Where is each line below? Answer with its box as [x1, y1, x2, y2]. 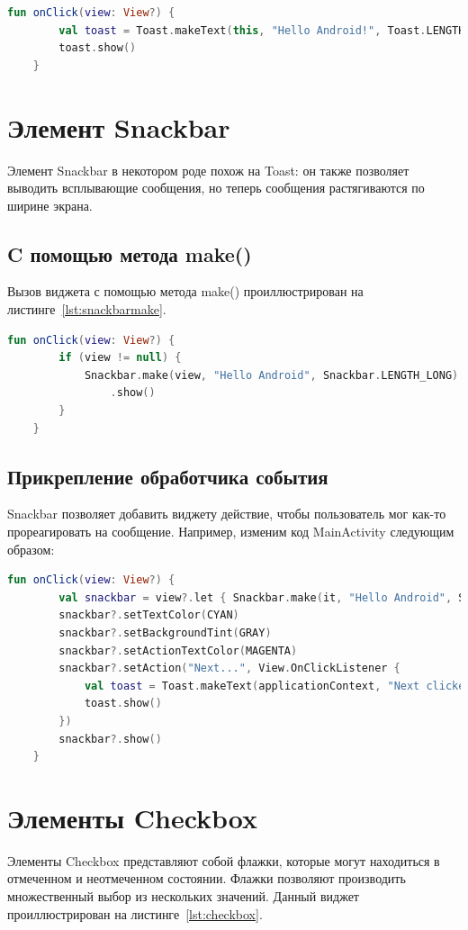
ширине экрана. [7, 195, 93, 214]
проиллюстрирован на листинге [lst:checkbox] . [7, 904, 263, 923]
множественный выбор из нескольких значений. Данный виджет [7, 887, 359, 906]
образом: [7, 539, 55, 558]
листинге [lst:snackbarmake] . [7, 300, 166, 319]
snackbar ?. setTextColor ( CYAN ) [58, 609, 239, 622]
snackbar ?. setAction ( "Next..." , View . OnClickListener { [58, 662, 400, 675]
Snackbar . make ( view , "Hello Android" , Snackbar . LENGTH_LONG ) [84, 368, 459, 382]
